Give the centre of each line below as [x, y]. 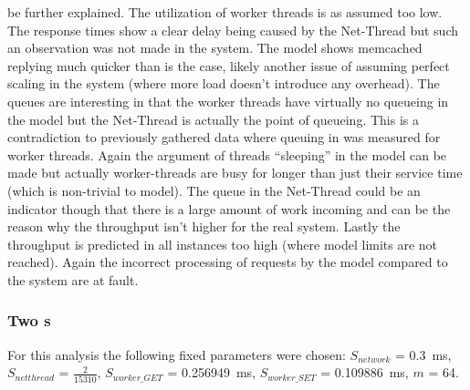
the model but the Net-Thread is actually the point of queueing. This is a [213, 119]
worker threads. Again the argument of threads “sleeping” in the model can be [227, 154]
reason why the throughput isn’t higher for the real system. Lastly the [204, 226]
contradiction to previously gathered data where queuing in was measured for [224, 137]
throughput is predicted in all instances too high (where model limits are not [223, 244]
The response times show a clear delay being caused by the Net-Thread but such [233, 30]
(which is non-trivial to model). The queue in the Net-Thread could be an [214, 190]
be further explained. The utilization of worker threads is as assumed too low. [225, 12]
